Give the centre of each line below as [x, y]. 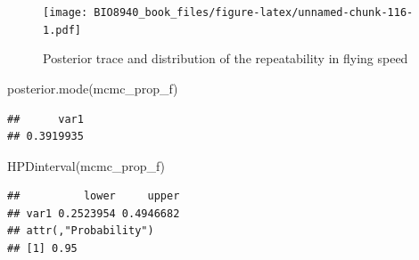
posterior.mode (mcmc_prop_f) [93, 88]
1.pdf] [62, 30]
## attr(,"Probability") [81, 231]
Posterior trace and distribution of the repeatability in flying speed [226, 58]
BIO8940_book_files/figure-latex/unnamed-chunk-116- [254, 12]
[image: [66, 12]
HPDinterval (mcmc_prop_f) [86, 165]
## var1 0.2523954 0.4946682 [94, 213]
